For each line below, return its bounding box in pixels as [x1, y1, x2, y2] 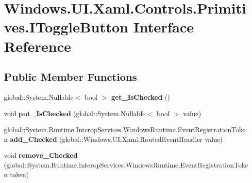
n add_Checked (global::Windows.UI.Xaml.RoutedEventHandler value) [4, 134, 223, 144]
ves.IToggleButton [4, 17, 129, 37]
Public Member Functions [4, 69, 137, 84]
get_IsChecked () [111, 91, 170, 102]
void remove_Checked [4, 150, 78, 160]
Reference [4, 36, 71, 56]
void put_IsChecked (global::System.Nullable [4, 108, 146, 118]
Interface [133, 17, 194, 37]
